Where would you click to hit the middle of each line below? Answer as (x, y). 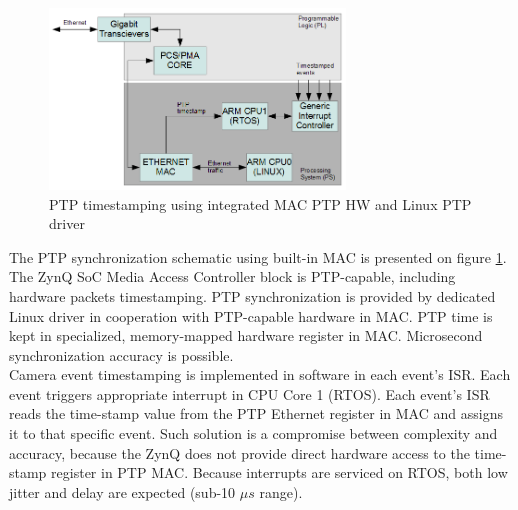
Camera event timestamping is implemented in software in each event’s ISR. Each (260, 374)
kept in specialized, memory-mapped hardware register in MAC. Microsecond (246, 335)
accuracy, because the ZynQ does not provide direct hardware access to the (239, 452)
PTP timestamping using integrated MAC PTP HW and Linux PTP (260, 203)
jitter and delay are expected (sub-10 (122, 491)
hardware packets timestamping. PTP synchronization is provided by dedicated (252, 295)
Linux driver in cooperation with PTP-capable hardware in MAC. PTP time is (251, 315)
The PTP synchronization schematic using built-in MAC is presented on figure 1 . (258, 256)
